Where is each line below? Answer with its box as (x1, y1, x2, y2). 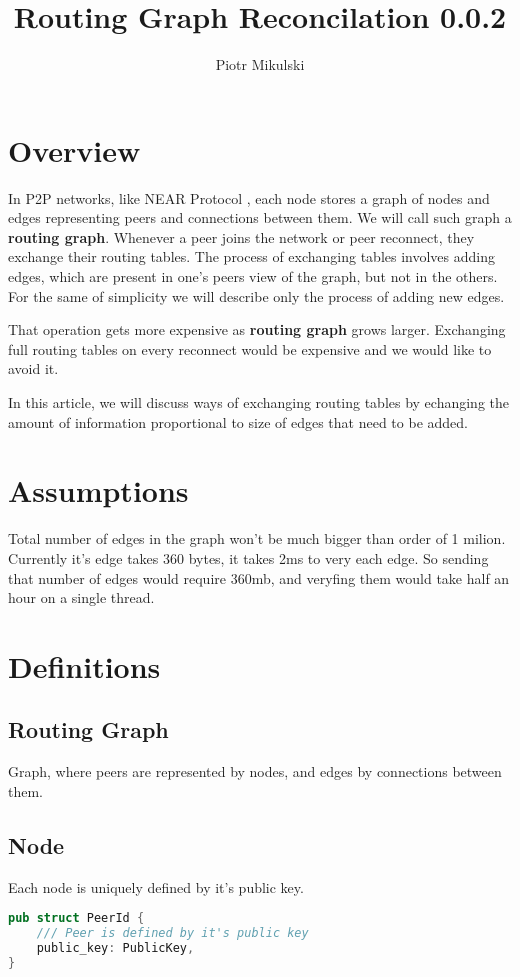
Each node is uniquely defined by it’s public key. (8, 876, 304, 897)
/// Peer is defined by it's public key (36, 926, 309, 941)
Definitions (8, 645, 161, 686)
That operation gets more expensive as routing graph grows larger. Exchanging (8, 319, 506, 340)
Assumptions (8, 470, 189, 511)
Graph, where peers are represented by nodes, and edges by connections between (8, 761, 502, 782)
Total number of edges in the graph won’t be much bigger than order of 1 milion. (8, 528, 506, 549)
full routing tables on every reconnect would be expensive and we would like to (8, 338, 492, 359)
